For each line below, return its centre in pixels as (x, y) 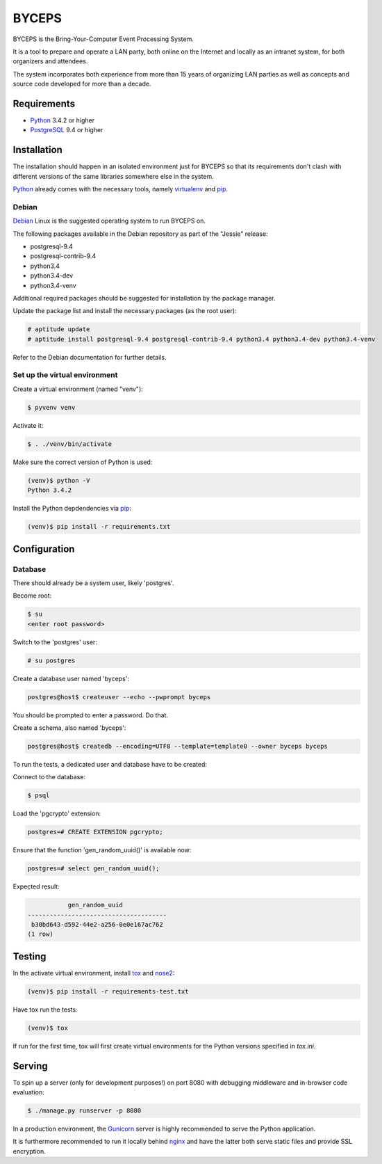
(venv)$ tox (48, 1028)
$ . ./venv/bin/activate (70, 444)
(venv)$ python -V (59, 480)
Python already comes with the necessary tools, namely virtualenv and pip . (121, 189)
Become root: (32, 596)
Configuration (44, 549)
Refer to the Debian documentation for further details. (90, 357)
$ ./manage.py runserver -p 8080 (84, 1111)
